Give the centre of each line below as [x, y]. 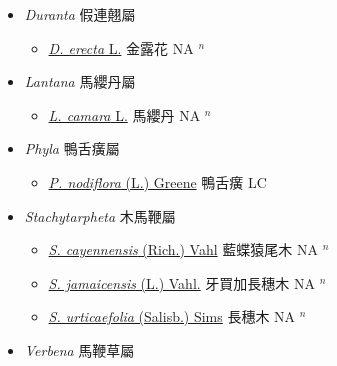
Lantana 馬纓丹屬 [80, 81]
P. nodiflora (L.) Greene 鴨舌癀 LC [157, 181]
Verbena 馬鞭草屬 [79, 349]
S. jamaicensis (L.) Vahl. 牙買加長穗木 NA [182, 282]
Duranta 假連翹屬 [80, 14]
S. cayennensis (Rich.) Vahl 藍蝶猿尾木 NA [183, 249]
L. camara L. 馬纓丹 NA [124, 114]
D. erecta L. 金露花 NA [121, 47]
